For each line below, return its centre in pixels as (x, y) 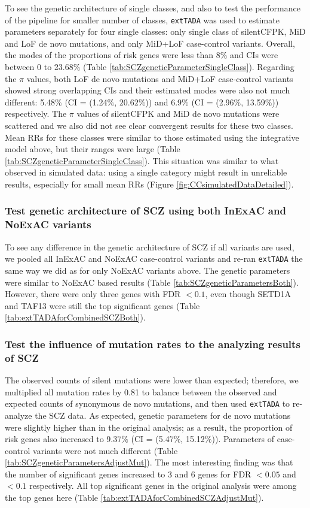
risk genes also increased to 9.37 (63, 439)
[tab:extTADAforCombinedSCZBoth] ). (75, 317)
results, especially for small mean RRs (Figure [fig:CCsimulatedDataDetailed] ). (149, 184)
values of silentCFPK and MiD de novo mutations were (178, 114)
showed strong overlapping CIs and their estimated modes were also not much (148, 90)
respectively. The (36, 114)
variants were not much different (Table (105, 450)
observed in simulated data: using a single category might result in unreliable (146, 172)
